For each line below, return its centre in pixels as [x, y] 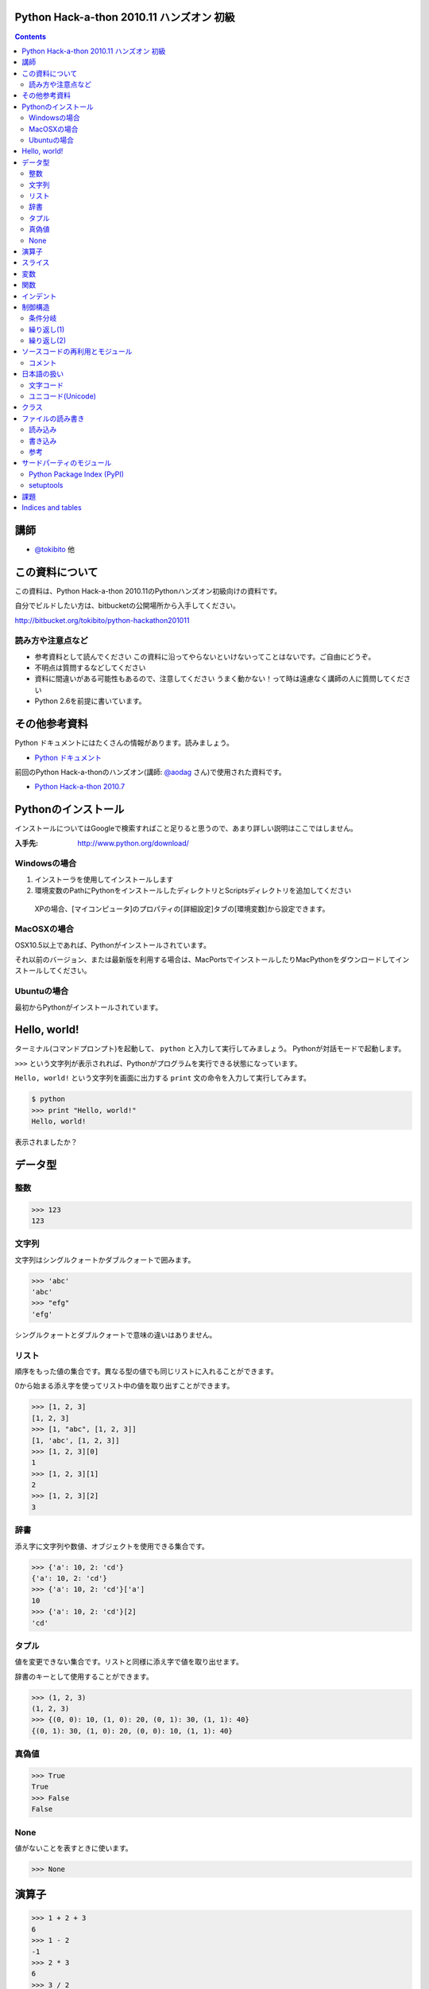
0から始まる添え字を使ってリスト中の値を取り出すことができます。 [124, 1386]
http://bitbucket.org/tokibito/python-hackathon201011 [102, 620]
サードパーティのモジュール [67, 463]
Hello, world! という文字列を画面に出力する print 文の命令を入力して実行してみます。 [163, 1078]
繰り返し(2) [48, 341]
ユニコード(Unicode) [63, 396]
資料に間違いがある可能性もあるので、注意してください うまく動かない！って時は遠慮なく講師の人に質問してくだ [219, 679]
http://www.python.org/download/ [133, 843]
